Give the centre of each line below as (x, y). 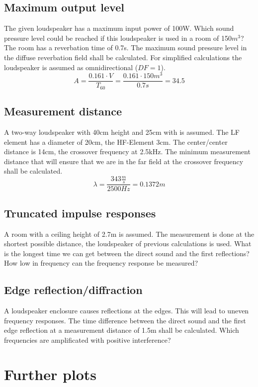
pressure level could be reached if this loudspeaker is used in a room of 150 (118, 38)
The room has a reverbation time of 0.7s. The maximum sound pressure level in (126, 48)
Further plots (50, 374)
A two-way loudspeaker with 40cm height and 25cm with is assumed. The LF (122, 132)
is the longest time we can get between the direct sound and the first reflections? (127, 253)
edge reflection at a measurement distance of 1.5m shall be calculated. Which (122, 330)
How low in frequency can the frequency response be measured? (101, 263)
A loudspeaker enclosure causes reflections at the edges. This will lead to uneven (127, 311)
